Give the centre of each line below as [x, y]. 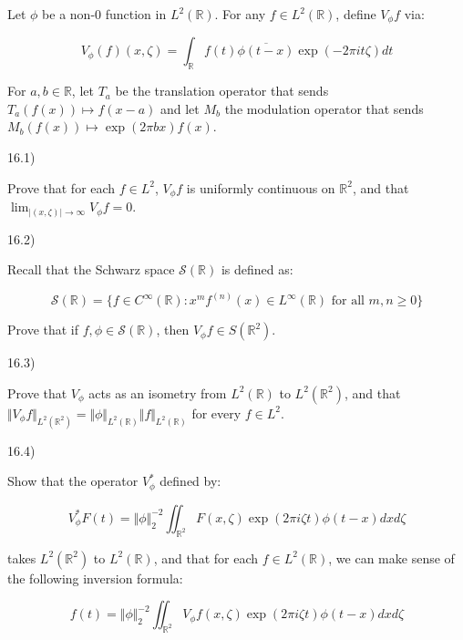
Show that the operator [73, 481]
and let [180, 108]
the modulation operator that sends [324, 108]
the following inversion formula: [95, 578]
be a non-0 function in [104, 14]
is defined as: [257, 269]
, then [173, 330]
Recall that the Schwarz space [91, 269]
